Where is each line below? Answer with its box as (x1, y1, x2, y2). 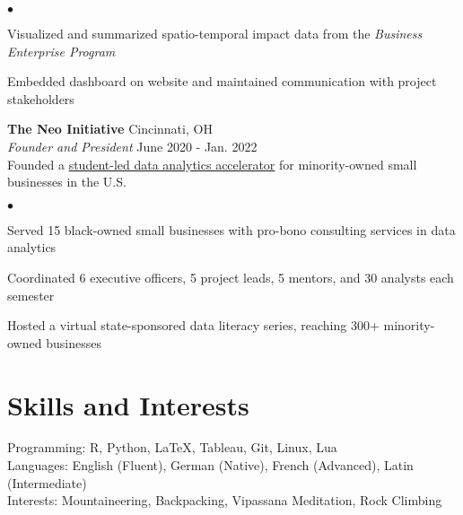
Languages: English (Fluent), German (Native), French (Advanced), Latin (7, 456, 414, 475)
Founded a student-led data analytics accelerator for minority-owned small (7, 154, 417, 173)
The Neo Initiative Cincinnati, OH (7, 119, 213, 138)
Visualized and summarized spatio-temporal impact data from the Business (7, 24, 423, 42)
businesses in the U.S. (7, 172, 127, 191)
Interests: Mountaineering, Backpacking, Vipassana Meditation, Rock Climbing (7, 491, 442, 510)
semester (7, 285, 55, 304)
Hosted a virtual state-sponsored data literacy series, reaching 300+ (7, 316, 380, 335)
